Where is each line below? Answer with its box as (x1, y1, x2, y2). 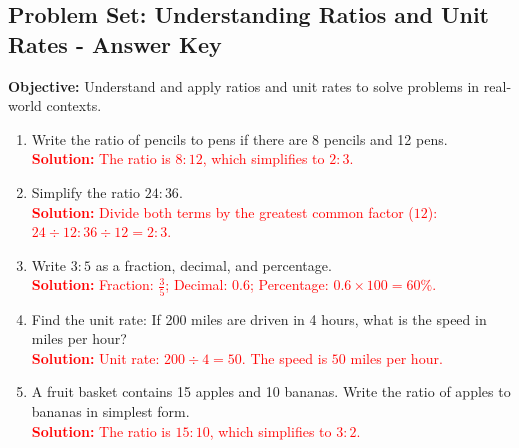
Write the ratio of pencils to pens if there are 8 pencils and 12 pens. (31, 128, 448, 149)
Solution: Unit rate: (31, 347, 160, 368)
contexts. (46, 95, 102, 116)
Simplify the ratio (31, 181, 140, 202)
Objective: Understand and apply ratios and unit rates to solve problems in (8, 75, 480, 96)
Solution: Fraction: (31, 274, 154, 295)
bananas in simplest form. (31, 401, 190, 422)
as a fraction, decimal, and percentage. (95, 254, 332, 275)
